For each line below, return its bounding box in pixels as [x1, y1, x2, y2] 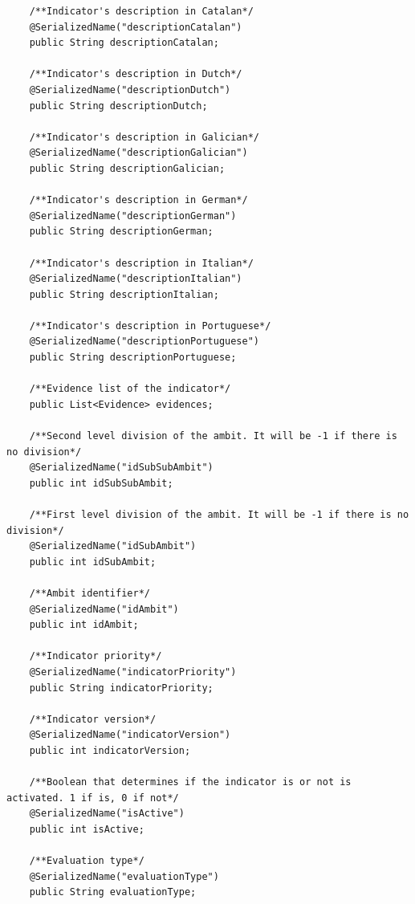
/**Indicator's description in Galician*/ [29, 131, 259, 143]
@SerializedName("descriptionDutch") [29, 83, 231, 96]
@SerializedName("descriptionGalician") [29, 147, 248, 159]
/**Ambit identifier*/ [29, 587, 150, 599]
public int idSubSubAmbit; [29, 477, 173, 489]
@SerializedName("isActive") [29, 808, 185, 820]
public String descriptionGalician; [29, 162, 226, 174]
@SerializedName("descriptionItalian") [29, 273, 242, 285]
